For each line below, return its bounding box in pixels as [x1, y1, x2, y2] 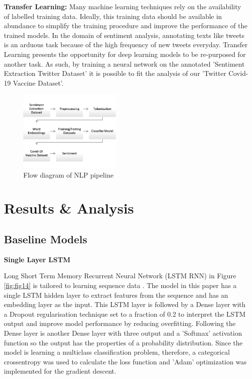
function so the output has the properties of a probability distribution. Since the [4, 337, 243, 347]
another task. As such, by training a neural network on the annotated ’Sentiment [4, 58, 245, 69]
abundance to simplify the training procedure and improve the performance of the [4, 20, 248, 31]
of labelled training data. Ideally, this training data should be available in [4, 11, 222, 21]
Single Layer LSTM [4, 254, 71, 264]
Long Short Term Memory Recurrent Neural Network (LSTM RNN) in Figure [4, 271, 236, 281]
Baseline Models [4, 232, 87, 247]
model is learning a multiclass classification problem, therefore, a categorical [4, 347, 230, 357]
